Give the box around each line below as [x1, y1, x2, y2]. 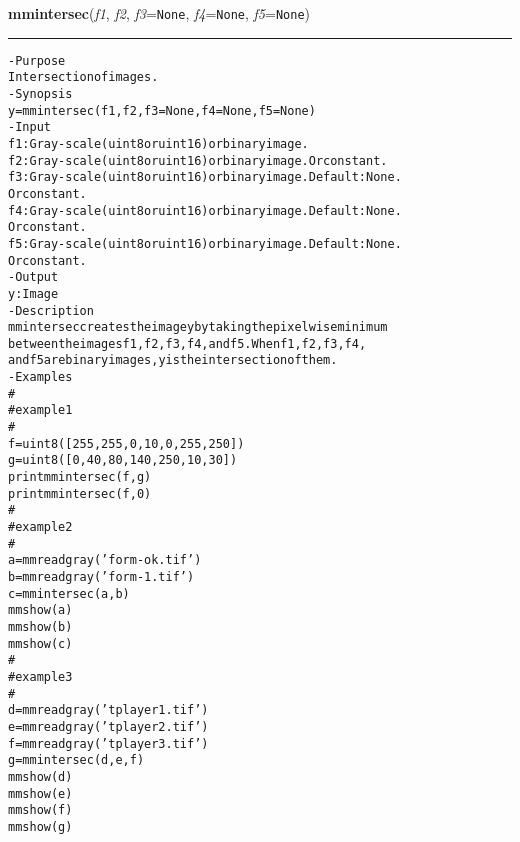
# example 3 [8, 669, 73, 684]
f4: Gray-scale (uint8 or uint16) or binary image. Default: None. [8, 203, 402, 218]
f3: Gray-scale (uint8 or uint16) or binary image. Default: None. [8, 170, 402, 185]
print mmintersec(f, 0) [8, 486, 152, 501]
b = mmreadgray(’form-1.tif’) [8, 570, 195, 584]
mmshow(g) [8, 819, 73, 834]
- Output [8, 270, 59, 285]
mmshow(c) [8, 636, 73, 651]
